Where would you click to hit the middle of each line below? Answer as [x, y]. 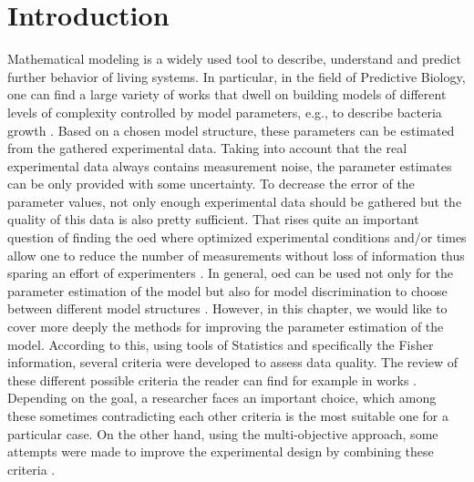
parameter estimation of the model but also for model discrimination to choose [227, 290]
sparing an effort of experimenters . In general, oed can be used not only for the [230, 273]
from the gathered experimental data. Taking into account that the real [207, 148]
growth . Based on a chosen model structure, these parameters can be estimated [231, 130]
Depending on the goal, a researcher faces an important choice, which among [222, 398]
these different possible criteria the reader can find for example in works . [212, 379]
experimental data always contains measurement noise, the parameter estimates [230, 165]
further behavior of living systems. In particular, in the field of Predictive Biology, [237, 76]
